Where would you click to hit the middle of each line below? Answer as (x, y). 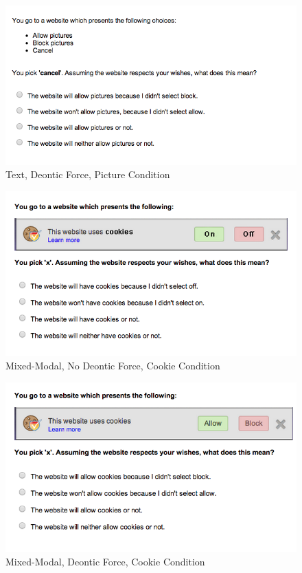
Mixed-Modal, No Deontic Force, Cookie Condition (113, 366)
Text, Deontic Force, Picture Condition (88, 174)
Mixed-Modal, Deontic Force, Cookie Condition (105, 561)
